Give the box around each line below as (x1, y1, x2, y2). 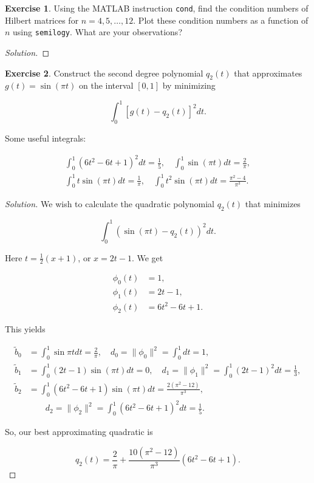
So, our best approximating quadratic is (5, 425, 153, 438)
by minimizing (162, 79, 216, 92)
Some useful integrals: (5, 132, 86, 145)
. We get (131, 251, 163, 264)
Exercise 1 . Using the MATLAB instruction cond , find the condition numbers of (5, 2, 309, 14)
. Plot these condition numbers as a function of (133, 13, 309, 26)
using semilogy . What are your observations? (13, 26, 182, 38)
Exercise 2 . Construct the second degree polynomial (5, 66, 203, 79)
